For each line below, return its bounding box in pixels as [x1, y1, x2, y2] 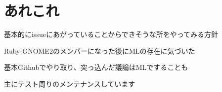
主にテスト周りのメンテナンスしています [4, 78, 135, 89]
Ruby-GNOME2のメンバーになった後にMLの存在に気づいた [4, 45, 195, 56]
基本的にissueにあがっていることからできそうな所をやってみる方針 [4, 29, 219, 39]
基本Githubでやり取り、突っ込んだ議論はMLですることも [4, 62, 188, 72]
